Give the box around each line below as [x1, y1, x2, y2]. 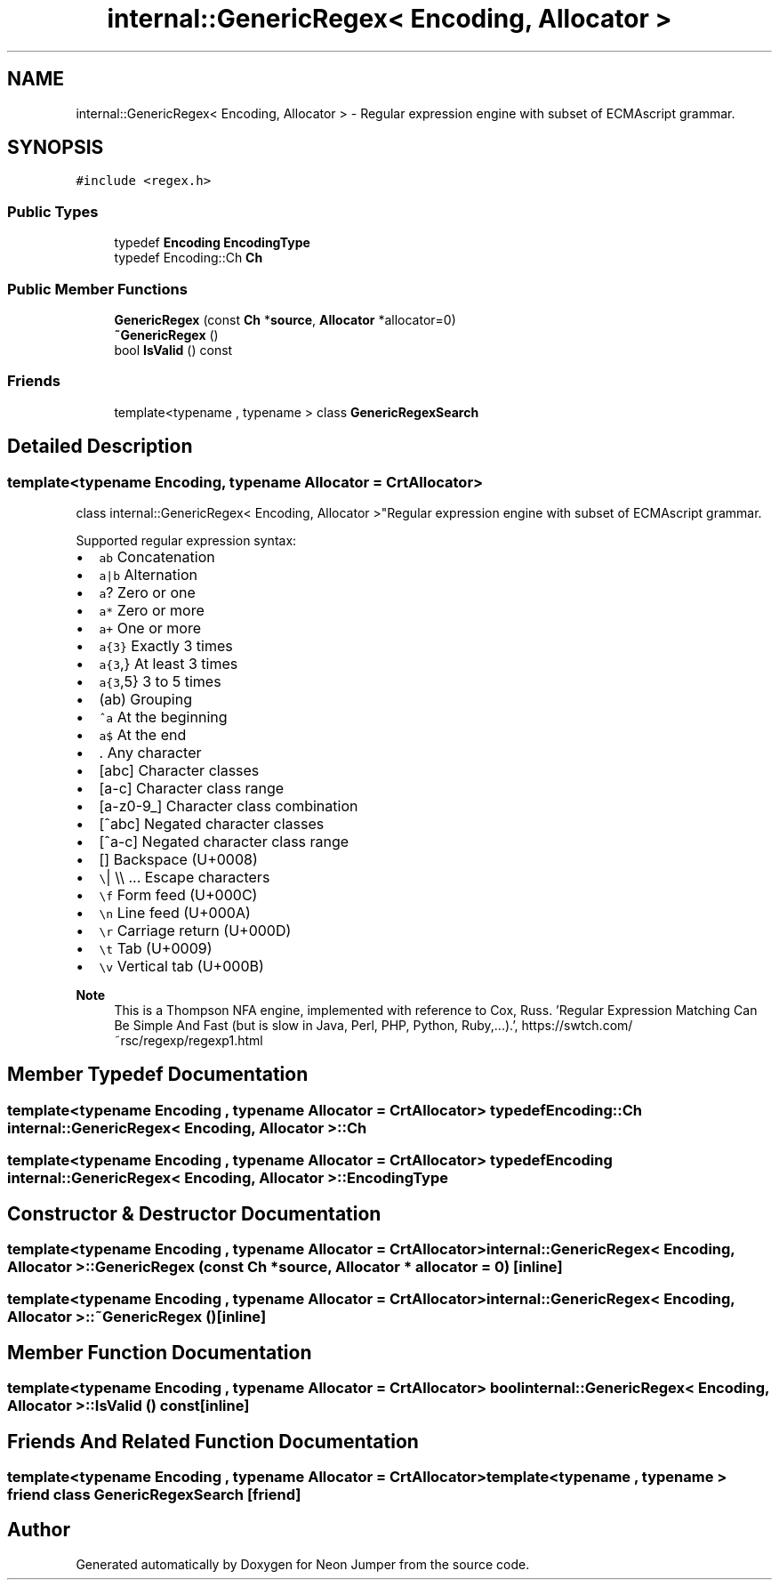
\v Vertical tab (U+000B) [99, 956, 264, 975]
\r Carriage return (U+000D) [99, 921, 292, 939]
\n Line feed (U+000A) [99, 903, 251, 922]
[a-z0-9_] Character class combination [99, 796, 358, 815]
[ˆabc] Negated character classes [99, 814, 325, 833]
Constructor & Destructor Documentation [7, 1202, 381, 1225]
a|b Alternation [99, 565, 197, 584]
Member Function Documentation [7, 1341, 312, 1364]
